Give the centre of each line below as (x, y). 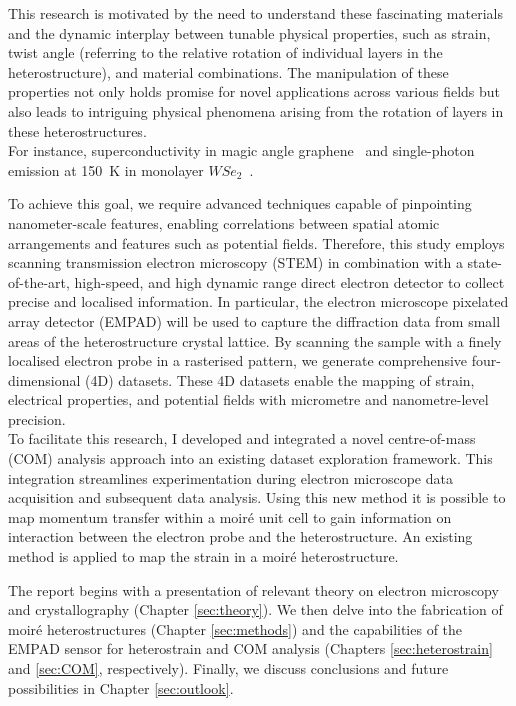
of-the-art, (39, 281)
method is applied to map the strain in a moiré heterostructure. (203, 556)
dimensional (44, 379)
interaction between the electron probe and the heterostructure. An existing (240, 536)
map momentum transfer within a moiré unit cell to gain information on (230, 516)
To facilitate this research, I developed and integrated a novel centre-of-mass (242, 438)
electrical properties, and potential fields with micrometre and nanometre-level (248, 399)
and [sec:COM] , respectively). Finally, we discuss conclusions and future (228, 668)
